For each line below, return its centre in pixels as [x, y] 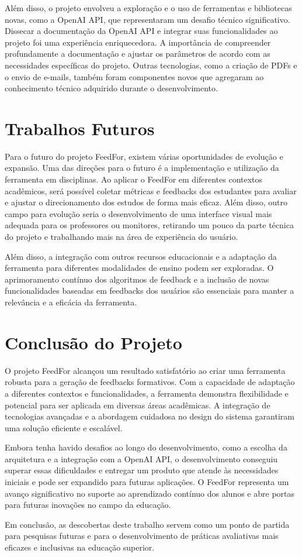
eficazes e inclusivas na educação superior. [80, 547]
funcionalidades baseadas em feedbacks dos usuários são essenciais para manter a [150, 290]
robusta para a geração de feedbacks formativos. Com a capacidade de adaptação [150, 382]
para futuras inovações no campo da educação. [88, 505]
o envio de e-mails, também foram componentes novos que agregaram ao [134, 76]
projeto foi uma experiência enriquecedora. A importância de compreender [138, 42]
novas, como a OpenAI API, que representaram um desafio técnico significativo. [147, 19]
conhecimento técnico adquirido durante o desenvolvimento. [111, 88]
